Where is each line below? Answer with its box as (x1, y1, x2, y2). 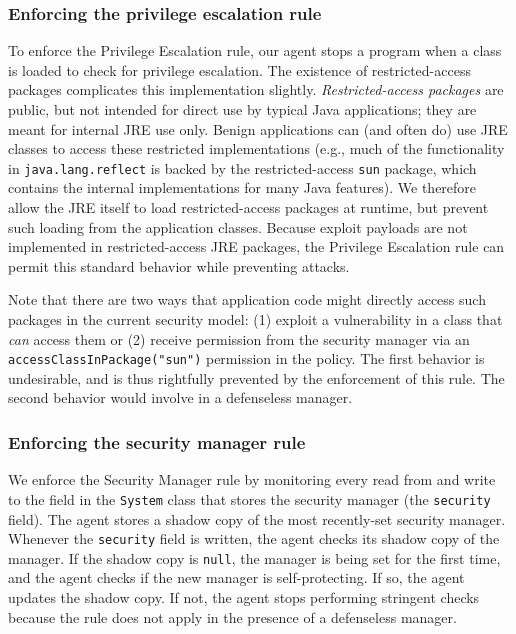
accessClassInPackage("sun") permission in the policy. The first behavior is (8, 348, 485, 369)
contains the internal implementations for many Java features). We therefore (8, 177, 477, 198)
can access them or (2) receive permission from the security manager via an (8, 328, 470, 349)
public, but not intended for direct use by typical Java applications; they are (8, 99, 477, 119)
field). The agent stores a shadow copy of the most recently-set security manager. (8, 508, 506, 529)
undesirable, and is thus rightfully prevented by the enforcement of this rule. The (8, 367, 505, 388)
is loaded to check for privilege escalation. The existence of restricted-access (8, 59, 471, 80)
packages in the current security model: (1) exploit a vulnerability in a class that (8, 309, 503, 329)
